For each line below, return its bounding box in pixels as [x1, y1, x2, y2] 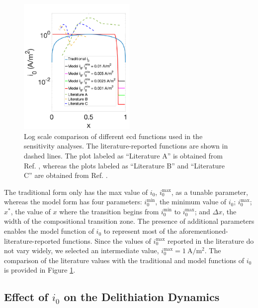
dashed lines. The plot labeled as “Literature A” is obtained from [24, 150, 223, 160]
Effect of [4, 289, 48, 305]
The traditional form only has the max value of [4, 186, 148, 197]
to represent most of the [103, 226, 177, 236]
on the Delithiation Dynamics [64, 289, 220, 305]
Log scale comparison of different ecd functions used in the [24, 131, 203, 141]
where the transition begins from [59, 206, 159, 216]
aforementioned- [179, 226, 228, 236]
